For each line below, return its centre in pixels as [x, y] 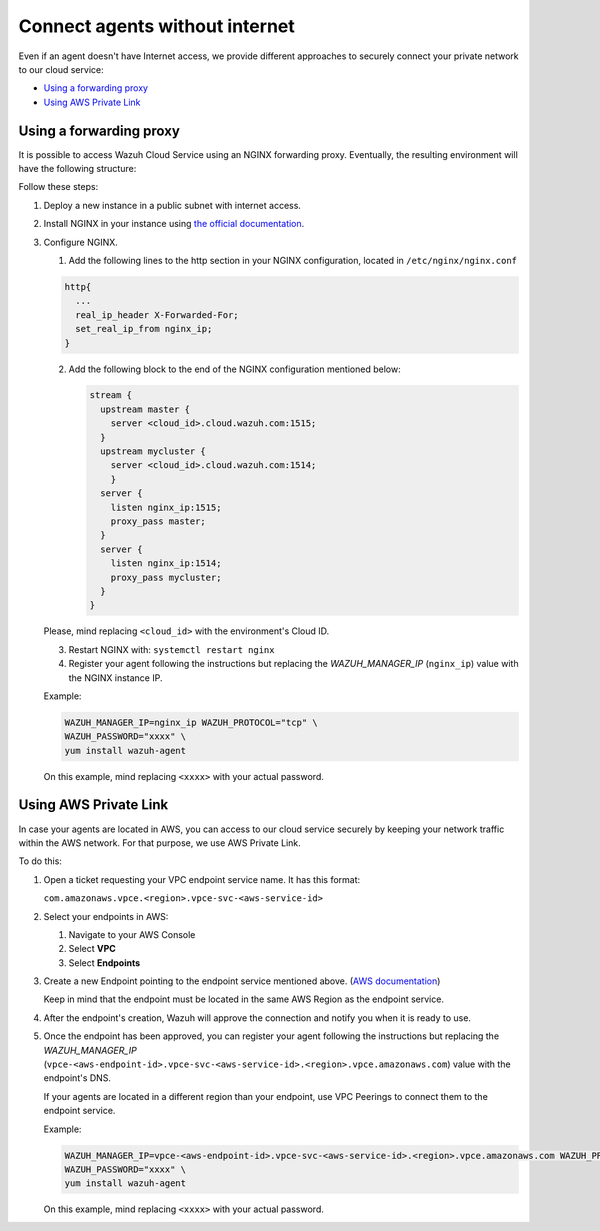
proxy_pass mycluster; [166, 577]
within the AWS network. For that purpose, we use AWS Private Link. [160, 842]
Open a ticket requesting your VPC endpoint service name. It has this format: [202, 879]
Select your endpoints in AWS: [106, 916]
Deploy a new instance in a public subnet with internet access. [172, 205]
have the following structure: [77, 169]
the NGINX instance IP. [115, 677]
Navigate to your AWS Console [132, 934]
